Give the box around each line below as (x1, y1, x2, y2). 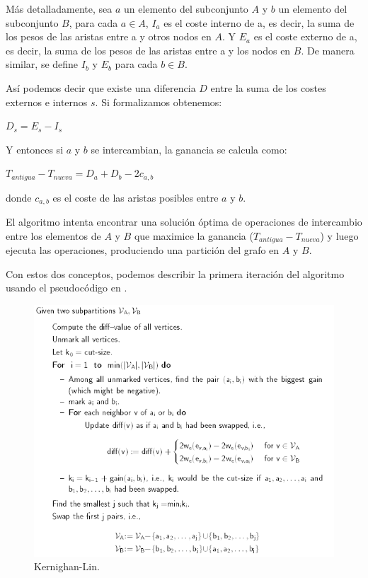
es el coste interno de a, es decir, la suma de (163, 15, 355, 30)
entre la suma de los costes (210, 80, 326, 95)
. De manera (301, 42, 355, 57)
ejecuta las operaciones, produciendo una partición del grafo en (6, 243, 280, 258)
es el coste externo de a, (253, 29, 357, 44)
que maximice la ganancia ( (134, 228, 253, 243)
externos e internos (6, 94, 88, 109)
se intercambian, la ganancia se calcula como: (91, 141, 287, 156)
